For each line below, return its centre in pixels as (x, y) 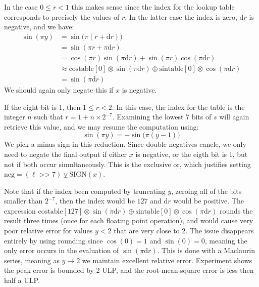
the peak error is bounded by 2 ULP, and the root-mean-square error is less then (129, 270)
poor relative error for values (48, 231)
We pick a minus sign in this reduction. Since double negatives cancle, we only (125, 144)
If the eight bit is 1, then (42, 107)
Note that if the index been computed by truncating (85, 191)
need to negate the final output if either (66, 154)
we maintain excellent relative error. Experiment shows (167, 260)
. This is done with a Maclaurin (206, 250)
